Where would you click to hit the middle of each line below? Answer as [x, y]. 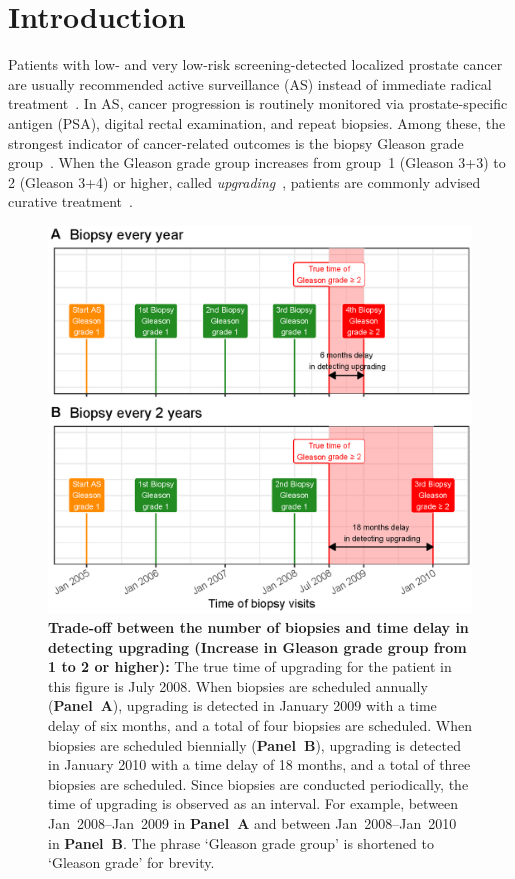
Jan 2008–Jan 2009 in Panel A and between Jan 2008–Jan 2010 [252, 822]
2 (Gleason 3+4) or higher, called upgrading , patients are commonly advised [244, 181]
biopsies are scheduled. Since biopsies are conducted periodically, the [258, 783]
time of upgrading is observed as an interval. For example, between [253, 803]
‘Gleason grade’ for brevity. [131, 862]
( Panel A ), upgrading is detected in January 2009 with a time [242, 705]
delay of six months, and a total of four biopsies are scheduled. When [260, 725]
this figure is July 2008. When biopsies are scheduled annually [238, 685]
